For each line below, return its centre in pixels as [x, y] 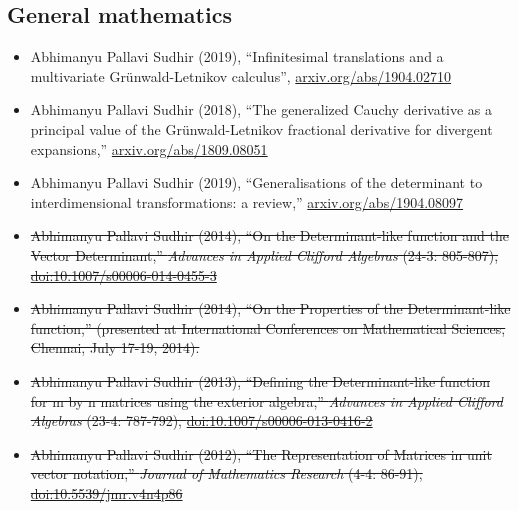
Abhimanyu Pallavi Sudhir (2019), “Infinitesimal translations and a [237, 56]
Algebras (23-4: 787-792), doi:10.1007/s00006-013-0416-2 [201, 420]
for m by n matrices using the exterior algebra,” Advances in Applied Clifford [266, 400]
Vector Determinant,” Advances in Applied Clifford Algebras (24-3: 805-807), [264, 254]
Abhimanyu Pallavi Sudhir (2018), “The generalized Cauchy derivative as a [261, 109]
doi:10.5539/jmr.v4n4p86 [106, 492]
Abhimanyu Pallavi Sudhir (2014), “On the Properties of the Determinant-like [270, 308]
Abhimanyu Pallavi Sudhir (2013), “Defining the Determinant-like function [260, 380]
